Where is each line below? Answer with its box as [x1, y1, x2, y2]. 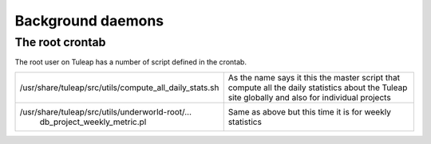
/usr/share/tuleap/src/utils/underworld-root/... [19, 106, 192, 117]
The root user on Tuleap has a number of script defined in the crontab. [14, 57, 247, 67]
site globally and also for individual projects [227, 91, 391, 103]
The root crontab [14, 35, 106, 49]
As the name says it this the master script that [227, 72, 401, 83]
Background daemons [14, 12, 164, 29]
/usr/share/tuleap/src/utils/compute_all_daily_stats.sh [19, 82, 219, 93]
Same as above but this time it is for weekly [227, 106, 391, 117]
